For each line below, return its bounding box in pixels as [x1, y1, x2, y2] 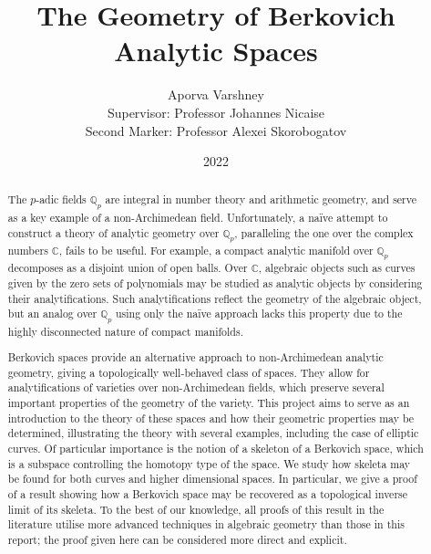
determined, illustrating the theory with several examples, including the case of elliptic [7, 425, 419, 441]
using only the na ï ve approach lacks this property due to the [116, 306, 403, 321]
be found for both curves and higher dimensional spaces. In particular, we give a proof [7, 471, 417, 486]
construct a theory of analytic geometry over [7, 225, 220, 240]
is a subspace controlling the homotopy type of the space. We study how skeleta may [7, 455, 411, 471]
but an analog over [7, 306, 97, 321]
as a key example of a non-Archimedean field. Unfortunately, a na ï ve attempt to [7, 209, 388, 225]
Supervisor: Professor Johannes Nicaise [107, 102, 325, 121]
